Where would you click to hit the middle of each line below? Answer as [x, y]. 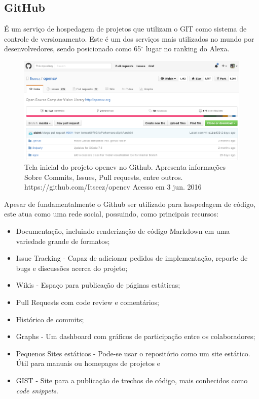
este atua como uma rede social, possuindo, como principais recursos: [111, 214]
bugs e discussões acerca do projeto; [72, 268]
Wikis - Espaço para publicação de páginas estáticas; [98, 285]
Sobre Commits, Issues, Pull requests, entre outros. [104, 177]
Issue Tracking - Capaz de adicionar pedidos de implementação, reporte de [132, 258]
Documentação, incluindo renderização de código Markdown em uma [123, 231]
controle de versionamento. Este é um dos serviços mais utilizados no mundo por [129, 38]
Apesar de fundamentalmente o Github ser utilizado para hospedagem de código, [130, 204]
